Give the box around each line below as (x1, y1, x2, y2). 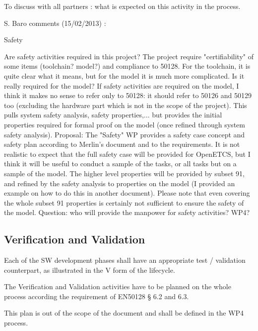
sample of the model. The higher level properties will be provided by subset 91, (4, 168, 245, 178)
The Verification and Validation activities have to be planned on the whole (4, 281, 231, 292)
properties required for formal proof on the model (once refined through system (4, 119, 245, 129)
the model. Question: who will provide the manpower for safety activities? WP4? (4, 207, 250, 218)
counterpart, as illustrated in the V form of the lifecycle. (4, 264, 175, 275)
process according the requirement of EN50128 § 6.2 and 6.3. (4, 291, 189, 301)
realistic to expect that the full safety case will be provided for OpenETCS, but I (4, 148, 251, 159)
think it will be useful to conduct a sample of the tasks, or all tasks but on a (4, 158, 237, 169)
